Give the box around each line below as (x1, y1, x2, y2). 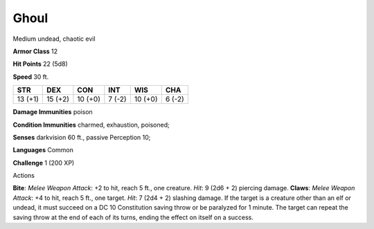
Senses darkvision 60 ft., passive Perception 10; (12, 133, 151, 141)
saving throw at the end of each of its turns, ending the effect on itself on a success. (12, 213, 254, 221)
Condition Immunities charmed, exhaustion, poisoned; (12, 120, 170, 129)
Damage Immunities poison (12, 108, 93, 116)
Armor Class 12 (12, 47, 58, 55)
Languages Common (12, 146, 74, 154)
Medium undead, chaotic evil (12, 35, 96, 43)
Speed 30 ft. (12, 73, 49, 81)
